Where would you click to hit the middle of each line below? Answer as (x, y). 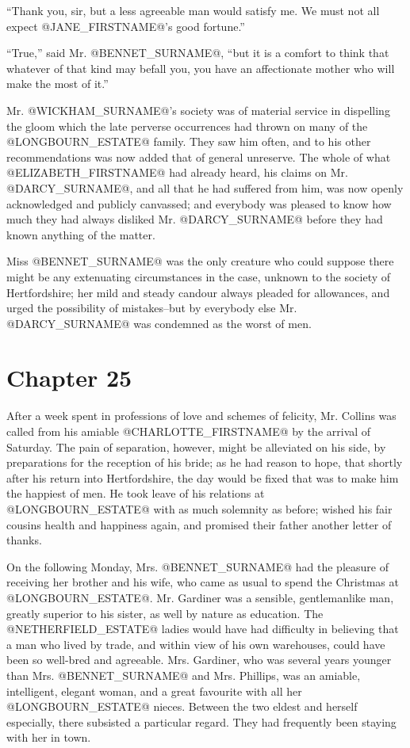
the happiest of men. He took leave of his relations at (136, 493)
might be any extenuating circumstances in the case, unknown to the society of (199, 276)
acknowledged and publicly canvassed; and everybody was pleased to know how (199, 203)
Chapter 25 (69, 378)
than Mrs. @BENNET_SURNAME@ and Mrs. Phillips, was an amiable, (184, 675)
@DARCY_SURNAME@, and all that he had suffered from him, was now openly (205, 187)
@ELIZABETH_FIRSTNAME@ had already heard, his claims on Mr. (178, 172)
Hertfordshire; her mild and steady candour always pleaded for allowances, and (198, 292)
